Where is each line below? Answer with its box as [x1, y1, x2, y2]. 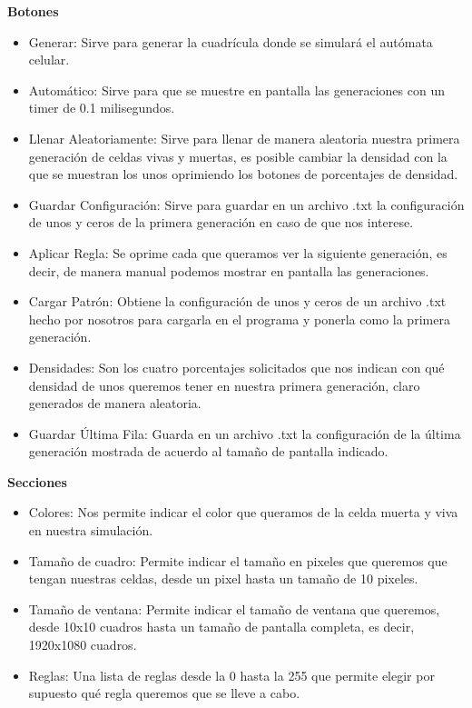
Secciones [7, 472, 67, 491]
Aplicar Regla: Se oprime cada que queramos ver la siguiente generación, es [28, 243, 447, 262]
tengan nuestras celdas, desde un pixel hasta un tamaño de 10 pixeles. [28, 569, 418, 588]
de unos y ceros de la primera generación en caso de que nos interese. [28, 213, 414, 232]
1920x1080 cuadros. [28, 635, 137, 654]
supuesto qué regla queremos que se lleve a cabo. [28, 683, 300, 703]
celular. [28, 50, 70, 69]
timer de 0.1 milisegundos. [28, 98, 175, 117]
